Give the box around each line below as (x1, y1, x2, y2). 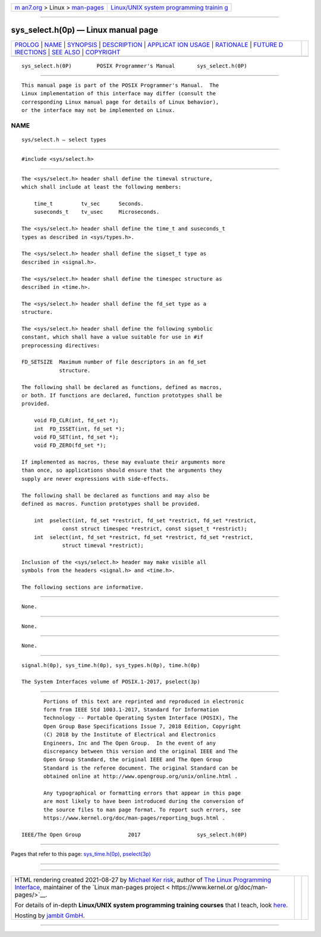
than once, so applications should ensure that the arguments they (21, 467, 222, 474)
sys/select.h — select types (21, 136, 106, 143)
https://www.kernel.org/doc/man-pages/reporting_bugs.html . (43, 815, 225, 821)
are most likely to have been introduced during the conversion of (43, 798, 244, 805)
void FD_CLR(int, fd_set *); (33, 417, 119, 424)
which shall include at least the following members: (21, 183, 181, 191)
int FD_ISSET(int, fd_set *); (33, 425, 125, 432)
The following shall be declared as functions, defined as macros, (21, 384, 222, 390)
